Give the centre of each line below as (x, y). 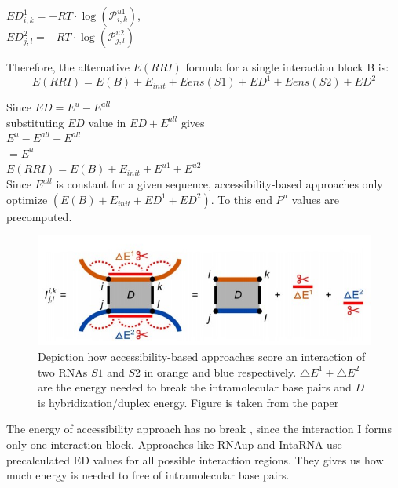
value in (107, 122)
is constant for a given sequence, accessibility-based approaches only (219, 184)
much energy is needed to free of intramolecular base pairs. (148, 475)
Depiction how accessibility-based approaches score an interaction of (202, 356)
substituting (35, 122)
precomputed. (39, 216)
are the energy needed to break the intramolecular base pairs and (195, 387)
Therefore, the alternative (68, 67)
